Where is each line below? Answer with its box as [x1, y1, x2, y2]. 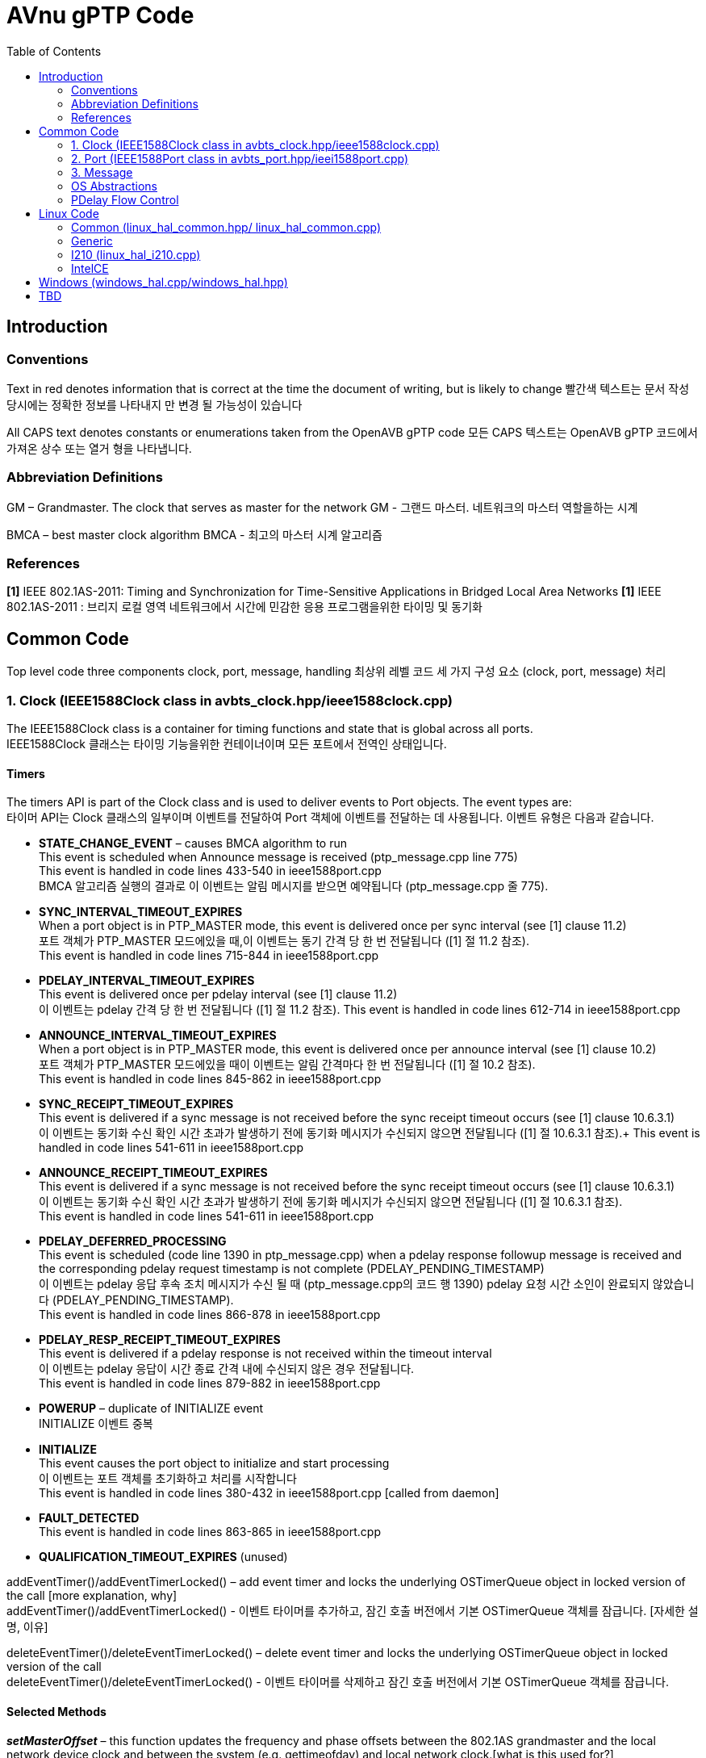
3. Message [71, 165, 133, 179]
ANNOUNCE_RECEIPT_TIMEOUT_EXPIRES [39, 1166, 268, 1180]
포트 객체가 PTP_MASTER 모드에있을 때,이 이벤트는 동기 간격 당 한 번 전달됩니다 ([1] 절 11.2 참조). [39, 934, 529, 948]
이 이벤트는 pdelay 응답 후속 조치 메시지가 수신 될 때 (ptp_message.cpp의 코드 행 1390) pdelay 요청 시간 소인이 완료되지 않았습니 [39, 1277, 695, 1291]
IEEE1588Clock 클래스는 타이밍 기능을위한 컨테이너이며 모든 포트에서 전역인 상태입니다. [6, 737, 447, 751]
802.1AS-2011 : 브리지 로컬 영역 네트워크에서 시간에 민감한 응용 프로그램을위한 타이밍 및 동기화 [6, 600, 483, 614]
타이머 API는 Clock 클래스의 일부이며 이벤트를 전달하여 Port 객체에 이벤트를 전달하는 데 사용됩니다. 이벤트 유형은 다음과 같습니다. [6, 810, 654, 825]
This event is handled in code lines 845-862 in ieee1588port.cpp [39, 1072, 382, 1086]
